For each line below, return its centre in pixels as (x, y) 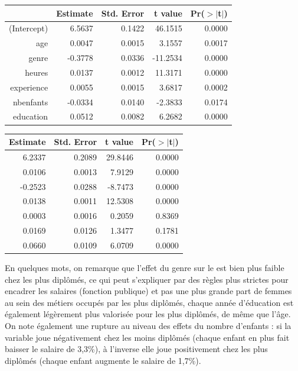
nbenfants (30, 101)
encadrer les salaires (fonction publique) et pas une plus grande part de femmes (148, 291)
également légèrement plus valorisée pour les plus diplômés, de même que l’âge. (148, 314)
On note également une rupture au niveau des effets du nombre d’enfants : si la (148, 325)
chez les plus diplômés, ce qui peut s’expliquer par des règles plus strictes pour (147, 279)
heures (37, 72)
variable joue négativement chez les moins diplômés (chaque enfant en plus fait (147, 337)
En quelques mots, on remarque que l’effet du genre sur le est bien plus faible (145, 267)
